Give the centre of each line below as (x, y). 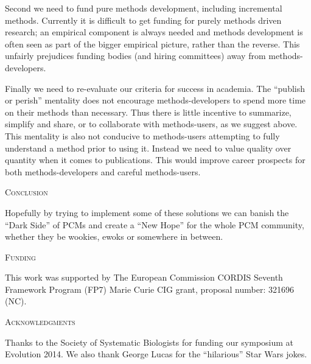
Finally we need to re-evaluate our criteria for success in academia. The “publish (155, 88)
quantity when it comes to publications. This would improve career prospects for (155, 160)
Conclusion (26, 192)
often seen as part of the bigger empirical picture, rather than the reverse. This (152, 44)
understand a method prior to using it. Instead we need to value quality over (148, 148)
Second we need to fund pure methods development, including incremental (144, 8)
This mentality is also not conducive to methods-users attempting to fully (142, 135)
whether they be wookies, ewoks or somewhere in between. (114, 236)
